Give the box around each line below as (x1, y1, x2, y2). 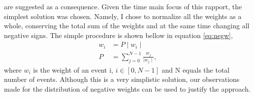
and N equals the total (161, 64, 230, 75)
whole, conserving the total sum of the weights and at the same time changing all (4, 20, 250, 31)
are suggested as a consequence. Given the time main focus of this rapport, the (4, 1, 242, 11)
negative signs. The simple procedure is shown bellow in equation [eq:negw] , (4, 30, 233, 40)
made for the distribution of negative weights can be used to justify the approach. (4, 84, 251, 94)
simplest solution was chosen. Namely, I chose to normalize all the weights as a (4, 11, 242, 21)
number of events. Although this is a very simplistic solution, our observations (4, 74, 240, 84)
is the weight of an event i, (33, 64, 113, 75)
